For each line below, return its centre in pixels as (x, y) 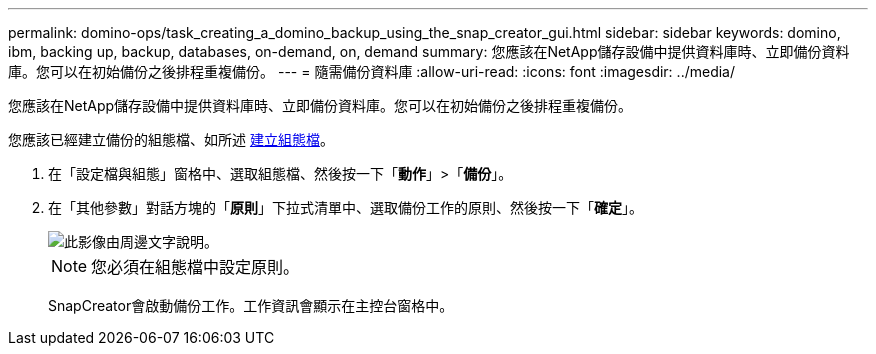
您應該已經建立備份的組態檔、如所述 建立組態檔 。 (171, 139)
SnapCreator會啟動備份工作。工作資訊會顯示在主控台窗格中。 (251, 305)
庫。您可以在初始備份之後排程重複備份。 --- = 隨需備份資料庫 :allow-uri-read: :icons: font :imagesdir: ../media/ (372, 71)
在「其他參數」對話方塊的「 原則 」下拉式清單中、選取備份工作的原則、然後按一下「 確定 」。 (345, 207)
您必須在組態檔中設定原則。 (195, 267)
